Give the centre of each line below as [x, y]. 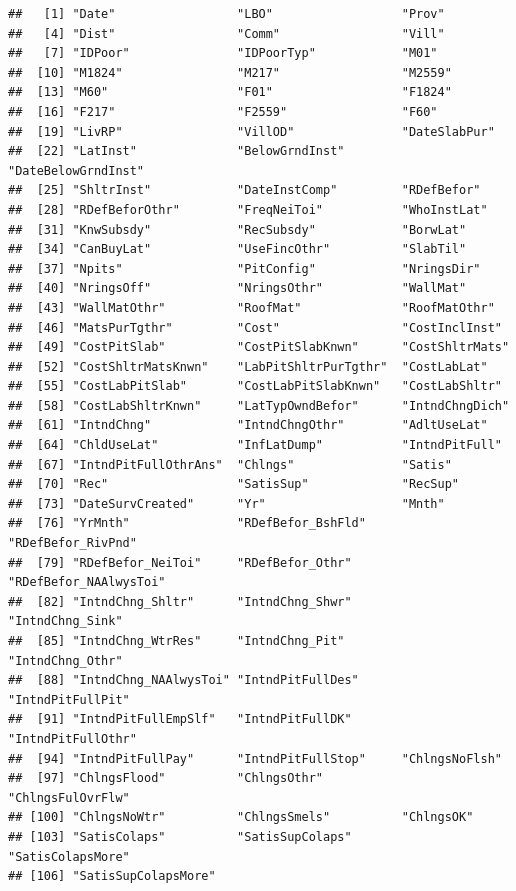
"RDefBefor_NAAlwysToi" [87, 582]
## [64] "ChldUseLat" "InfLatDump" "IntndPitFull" [255, 445]
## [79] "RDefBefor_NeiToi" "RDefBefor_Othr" [180, 562]
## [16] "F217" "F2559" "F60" [223, 111]
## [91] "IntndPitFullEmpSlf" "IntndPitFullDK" [180, 719]
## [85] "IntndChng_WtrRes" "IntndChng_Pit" [176, 641]
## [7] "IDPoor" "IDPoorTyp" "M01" [223, 53]
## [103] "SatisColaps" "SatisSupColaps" [180, 836]
